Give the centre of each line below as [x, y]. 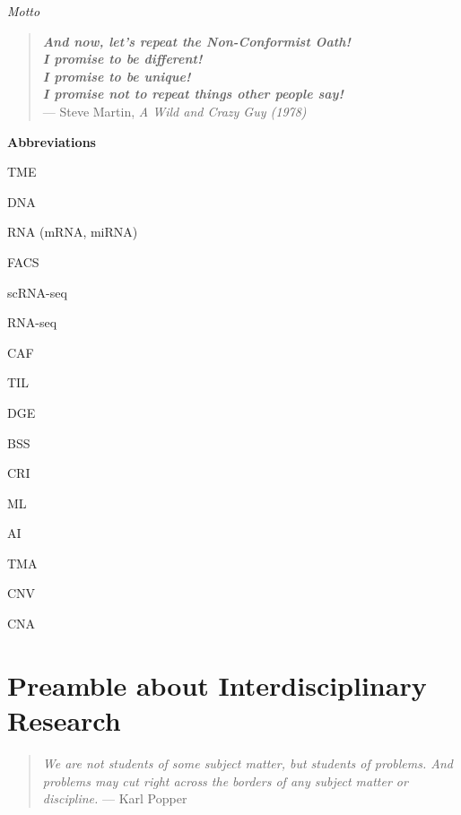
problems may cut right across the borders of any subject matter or [225, 780]
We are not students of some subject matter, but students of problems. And [248, 763]
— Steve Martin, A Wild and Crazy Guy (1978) [174, 111]
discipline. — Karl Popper [115, 798]
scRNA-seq [37, 292]
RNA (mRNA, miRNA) [73, 232]
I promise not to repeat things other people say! [193, 94]
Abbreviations [52, 141]
